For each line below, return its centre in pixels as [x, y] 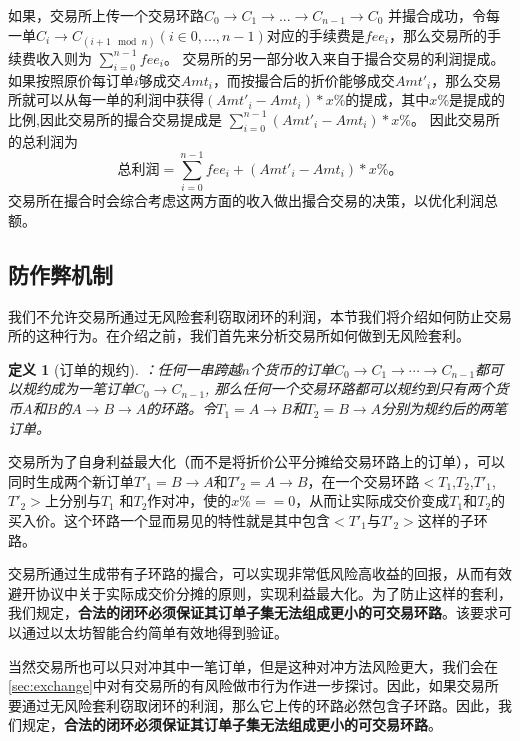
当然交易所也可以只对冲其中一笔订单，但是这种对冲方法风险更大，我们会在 [253, 665]
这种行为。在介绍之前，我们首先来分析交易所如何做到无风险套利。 [252, 335]
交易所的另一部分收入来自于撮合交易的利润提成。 [343, 57]
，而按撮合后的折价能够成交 [303, 79]
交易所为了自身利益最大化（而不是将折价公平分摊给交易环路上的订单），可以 [256, 461]
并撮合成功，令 [437, 15]
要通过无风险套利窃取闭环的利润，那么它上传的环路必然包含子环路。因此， [253, 704]
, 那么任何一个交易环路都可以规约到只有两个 [350, 388]
